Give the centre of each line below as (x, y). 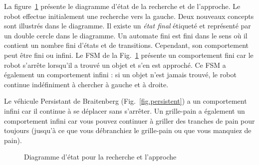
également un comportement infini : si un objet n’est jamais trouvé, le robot (120, 75)
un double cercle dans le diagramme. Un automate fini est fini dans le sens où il (126, 35)
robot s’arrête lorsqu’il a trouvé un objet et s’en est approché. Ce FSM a (115, 65)
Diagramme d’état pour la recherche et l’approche (100, 157)
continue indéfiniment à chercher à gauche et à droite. (86, 84)
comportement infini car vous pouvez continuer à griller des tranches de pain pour (129, 120)
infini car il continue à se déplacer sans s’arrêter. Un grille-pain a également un (125, 110)
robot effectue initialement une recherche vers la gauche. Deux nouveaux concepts (129, 16)
